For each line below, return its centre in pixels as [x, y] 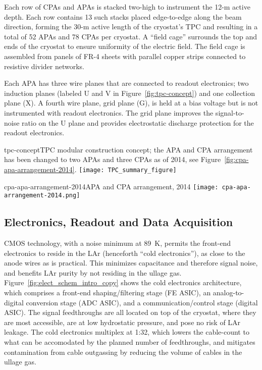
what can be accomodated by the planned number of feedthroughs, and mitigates [130, 342]
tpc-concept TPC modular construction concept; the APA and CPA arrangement [128, 149]
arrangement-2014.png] [42, 196]
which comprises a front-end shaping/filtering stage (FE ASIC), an [108, 293]
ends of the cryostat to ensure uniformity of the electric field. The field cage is [125, 46]
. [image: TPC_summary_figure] [125, 169]
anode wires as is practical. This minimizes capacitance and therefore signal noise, [131, 263]
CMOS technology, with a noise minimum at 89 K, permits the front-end [118, 243]
